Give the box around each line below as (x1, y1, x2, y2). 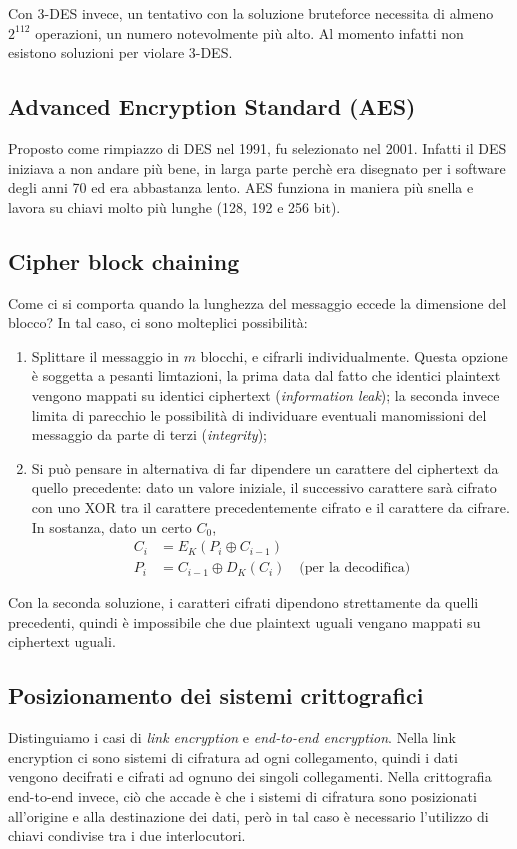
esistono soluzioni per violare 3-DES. (8, 42, 233, 63)
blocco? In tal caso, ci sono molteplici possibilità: (8, 312, 308, 333)
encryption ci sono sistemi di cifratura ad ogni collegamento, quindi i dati (8, 746, 458, 767)
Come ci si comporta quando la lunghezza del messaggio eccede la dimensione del (8, 292, 507, 313)
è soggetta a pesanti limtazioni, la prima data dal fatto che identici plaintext (31, 365, 501, 386)
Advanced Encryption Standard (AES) (8, 91, 416, 122)
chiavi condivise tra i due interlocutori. (8, 825, 246, 846)
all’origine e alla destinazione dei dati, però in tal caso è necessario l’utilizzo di (8, 805, 489, 826)
